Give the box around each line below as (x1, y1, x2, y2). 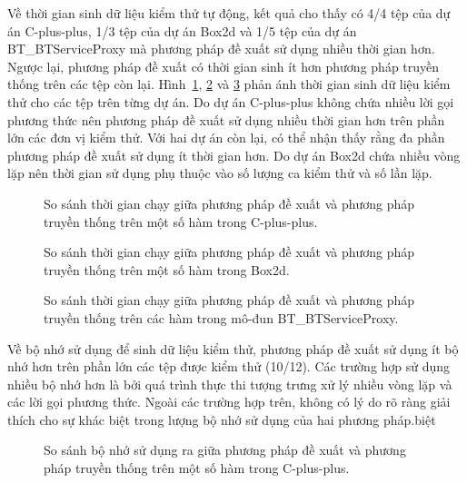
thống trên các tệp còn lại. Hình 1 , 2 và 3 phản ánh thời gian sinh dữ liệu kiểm (7, 74, 451, 94)
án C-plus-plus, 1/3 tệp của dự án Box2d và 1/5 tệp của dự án (7, 21, 357, 40)
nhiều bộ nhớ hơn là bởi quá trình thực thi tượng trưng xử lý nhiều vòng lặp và (7, 374, 452, 393)
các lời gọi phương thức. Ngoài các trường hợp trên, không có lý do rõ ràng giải (7, 392, 451, 411)
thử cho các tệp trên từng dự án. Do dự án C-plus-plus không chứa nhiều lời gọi (7, 92, 454, 111)
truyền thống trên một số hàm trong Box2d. (44, 260, 290, 279)
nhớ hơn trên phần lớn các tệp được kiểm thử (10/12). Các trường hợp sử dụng (7, 357, 451, 376)
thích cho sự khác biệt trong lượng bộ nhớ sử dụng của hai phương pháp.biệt (7, 409, 436, 429)
